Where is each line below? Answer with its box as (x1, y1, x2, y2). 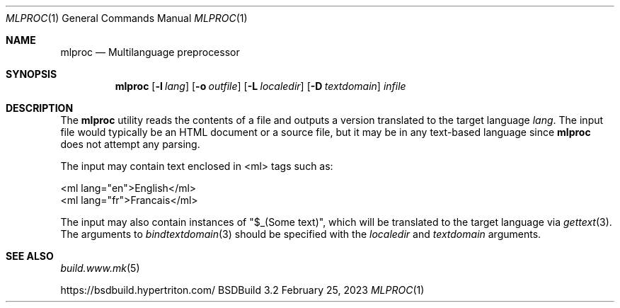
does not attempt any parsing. (60, 138, 200, 150)
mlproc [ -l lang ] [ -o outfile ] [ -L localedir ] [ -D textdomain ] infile (115, 80, 406, 92)
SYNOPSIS (6, 68, 57, 80)
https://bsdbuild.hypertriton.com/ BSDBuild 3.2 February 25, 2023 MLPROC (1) (60, 284, 425, 296)
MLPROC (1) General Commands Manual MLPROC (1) (6, 12, 248, 24)
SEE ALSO (6, 250, 54, 262)
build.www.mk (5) (60, 262, 140, 274)
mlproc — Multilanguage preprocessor (60, 46, 240, 58)
